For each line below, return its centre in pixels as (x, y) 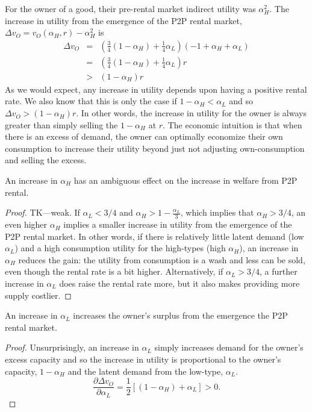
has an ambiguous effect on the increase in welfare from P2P (186, 180)
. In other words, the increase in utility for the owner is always (191, 113)
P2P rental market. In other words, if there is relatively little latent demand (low (154, 236)
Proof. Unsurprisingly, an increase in (72, 347)
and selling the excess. (46, 160)
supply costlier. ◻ (38, 295)
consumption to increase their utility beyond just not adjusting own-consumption (155, 148)
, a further (279, 271)
